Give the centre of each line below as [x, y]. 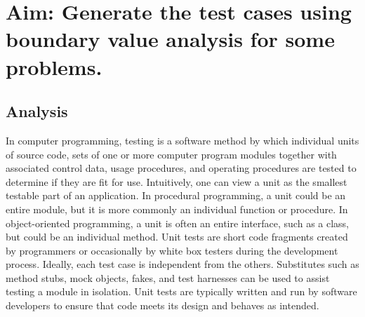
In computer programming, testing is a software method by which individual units [182, 140]
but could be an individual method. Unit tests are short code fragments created [177, 237]
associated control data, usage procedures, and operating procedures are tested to [181, 168]
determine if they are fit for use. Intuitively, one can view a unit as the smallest [177, 181]
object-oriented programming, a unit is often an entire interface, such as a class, [178, 223]
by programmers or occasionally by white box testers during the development [172, 250]
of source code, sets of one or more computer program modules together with [171, 154]
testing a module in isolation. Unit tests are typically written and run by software [181, 291]
